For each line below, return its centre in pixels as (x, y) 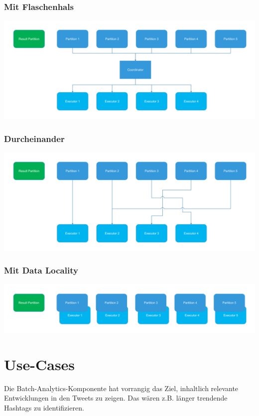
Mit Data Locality (41, 270)
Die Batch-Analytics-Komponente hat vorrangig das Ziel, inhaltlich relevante (121, 388)
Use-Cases (40, 364)
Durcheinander (34, 138)
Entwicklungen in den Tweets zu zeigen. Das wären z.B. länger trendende (116, 398)
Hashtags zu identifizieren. (44, 407)
